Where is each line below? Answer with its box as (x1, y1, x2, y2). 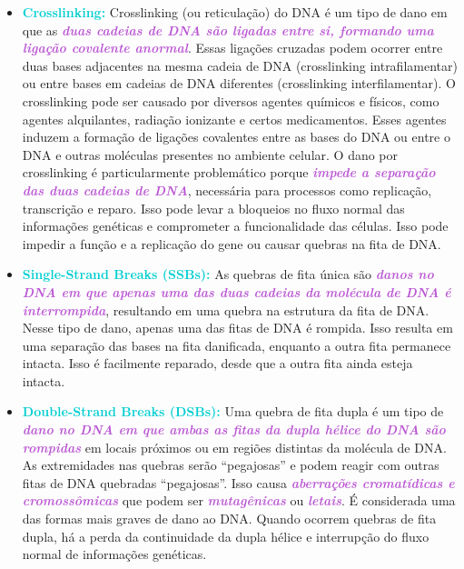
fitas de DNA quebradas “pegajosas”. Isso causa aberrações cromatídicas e (22, 473, 455, 492)
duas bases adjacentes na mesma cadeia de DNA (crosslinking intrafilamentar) (22, 55, 458, 75)
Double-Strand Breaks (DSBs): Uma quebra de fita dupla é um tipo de (22, 402, 444, 421)
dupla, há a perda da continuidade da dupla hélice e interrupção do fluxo (22, 526, 429, 545)
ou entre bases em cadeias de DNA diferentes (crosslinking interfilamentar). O (22, 74, 456, 93)
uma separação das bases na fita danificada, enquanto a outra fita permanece (22, 335, 451, 354)
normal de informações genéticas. (22, 544, 207, 564)
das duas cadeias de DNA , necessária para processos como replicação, (22, 180, 432, 199)
